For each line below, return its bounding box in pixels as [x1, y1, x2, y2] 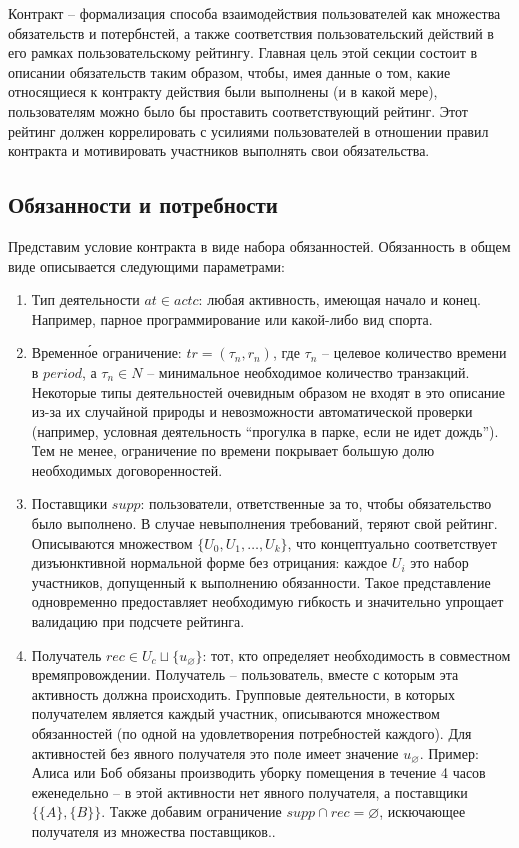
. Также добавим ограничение [101, 801, 282, 822]
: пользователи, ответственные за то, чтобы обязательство [140, 493, 492, 514]
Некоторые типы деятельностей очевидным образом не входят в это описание [31, 381, 506, 402]
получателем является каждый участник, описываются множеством [31, 703, 440, 724]
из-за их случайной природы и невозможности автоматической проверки [31, 401, 473, 422]
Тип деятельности [31, 289, 140, 310]
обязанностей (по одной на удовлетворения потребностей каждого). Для [31, 723, 472, 744]
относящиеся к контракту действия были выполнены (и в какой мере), [8, 81, 438, 102]
